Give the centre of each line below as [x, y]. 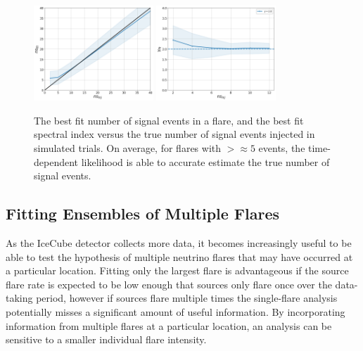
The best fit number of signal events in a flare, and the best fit [169, 120]
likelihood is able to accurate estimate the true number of [205, 161]
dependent [56, 161]
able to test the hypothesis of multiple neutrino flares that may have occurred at [179, 256]
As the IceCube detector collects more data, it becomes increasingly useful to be [179, 243]
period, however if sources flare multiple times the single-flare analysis [187, 298]
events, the [282, 148]
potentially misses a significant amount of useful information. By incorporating [176, 312]
